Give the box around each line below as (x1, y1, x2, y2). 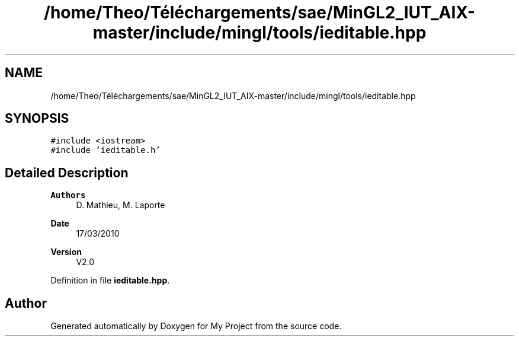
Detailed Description (5, 165, 129, 180)
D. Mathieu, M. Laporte (76, 200, 165, 211)
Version (50, 247, 82, 257)
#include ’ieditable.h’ (50, 145, 161, 155)
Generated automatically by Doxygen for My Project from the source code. (50, 321, 342, 332)
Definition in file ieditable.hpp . (50, 275, 170, 286)
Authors (50, 190, 86, 200)
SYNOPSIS (5, 111, 69, 126)
